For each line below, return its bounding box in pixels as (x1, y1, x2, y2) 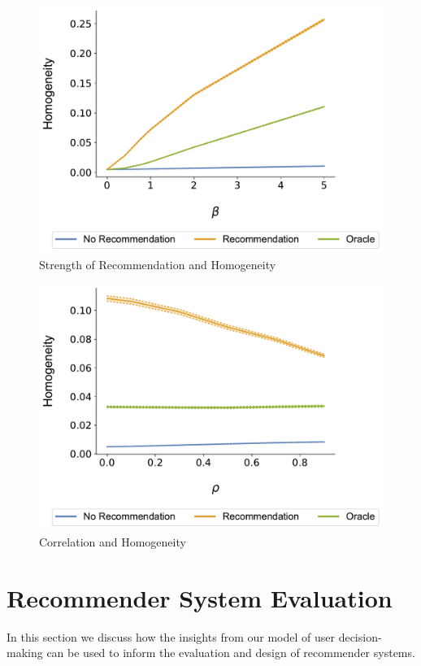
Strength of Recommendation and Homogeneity (39, 255, 276, 272)
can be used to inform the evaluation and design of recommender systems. (46, 644, 415, 661)
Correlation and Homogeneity (39, 533, 186, 550)
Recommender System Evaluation (7, 581, 393, 614)
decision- (338, 628, 382, 645)
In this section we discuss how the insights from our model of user (7, 628, 335, 645)
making (7, 644, 43, 661)
